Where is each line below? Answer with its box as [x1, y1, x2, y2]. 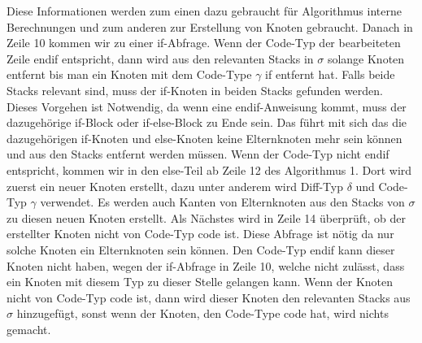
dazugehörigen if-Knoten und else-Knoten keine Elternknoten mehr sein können [7, 129, 402, 146]
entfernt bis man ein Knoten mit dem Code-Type [7, 66, 252, 83]
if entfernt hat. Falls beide [265, 66, 395, 83]
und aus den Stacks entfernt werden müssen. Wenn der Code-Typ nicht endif [7, 145, 389, 163]
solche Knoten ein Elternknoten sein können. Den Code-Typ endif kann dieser [7, 241, 395, 258]
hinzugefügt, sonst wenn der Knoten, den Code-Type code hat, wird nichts [16, 305, 389, 322]
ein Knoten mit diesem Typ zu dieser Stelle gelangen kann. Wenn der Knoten [7, 273, 394, 290]
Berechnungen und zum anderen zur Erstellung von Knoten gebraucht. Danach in [7, 18, 413, 35]
